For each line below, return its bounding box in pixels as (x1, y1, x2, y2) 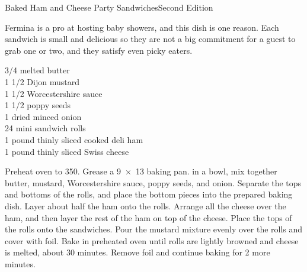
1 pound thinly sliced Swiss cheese (5, 145, 129, 157)
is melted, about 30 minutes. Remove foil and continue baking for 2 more (5, 246, 270, 258)
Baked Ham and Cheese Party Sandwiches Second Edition (5, 1, 213, 13)
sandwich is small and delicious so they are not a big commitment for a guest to (5, 33, 296, 45)
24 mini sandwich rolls (5, 122, 86, 134)
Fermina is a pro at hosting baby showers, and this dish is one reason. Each (5, 21, 279, 33)
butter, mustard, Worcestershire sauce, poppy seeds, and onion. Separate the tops (5, 176, 302, 189)
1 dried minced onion (5, 110, 82, 122)
